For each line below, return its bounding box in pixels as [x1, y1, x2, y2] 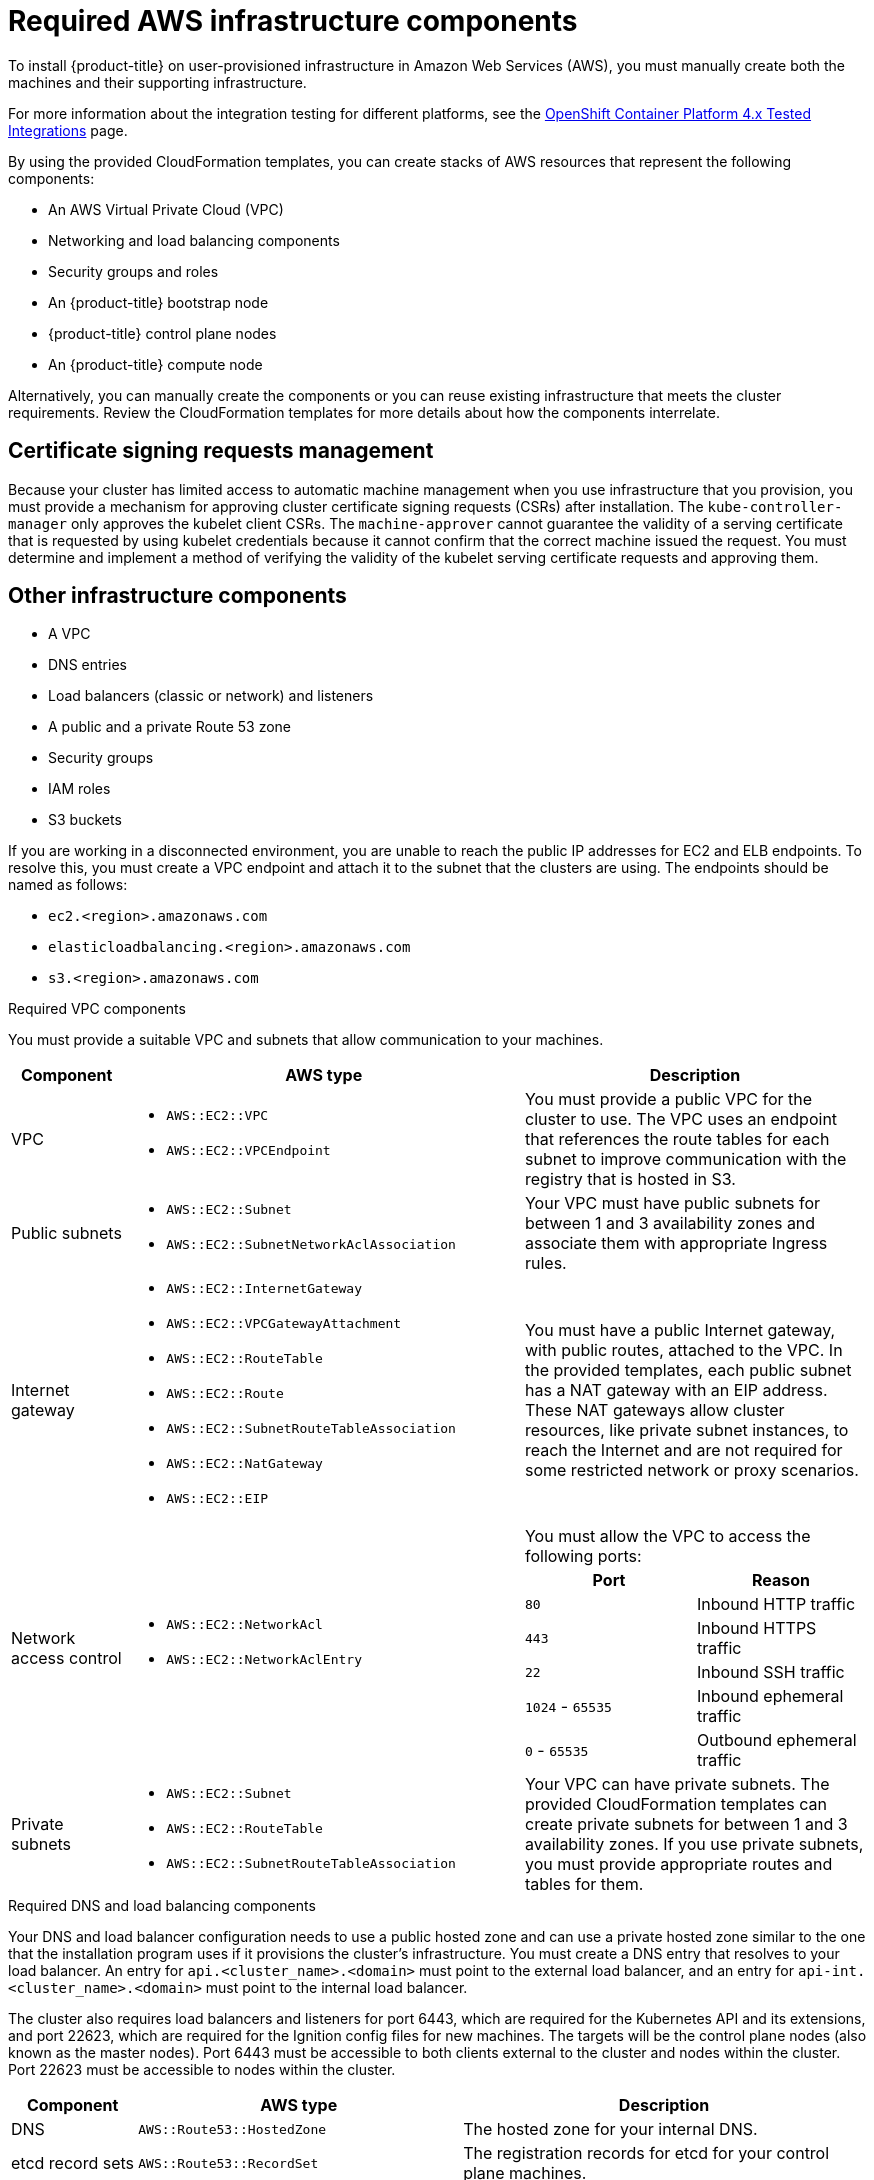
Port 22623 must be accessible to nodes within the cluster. [8, 2061, 396, 2079]
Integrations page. [8, 121, 128, 139]
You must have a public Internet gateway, [524, 1319, 836, 1340]
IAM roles [48, 780, 111, 798]
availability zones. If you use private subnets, [524, 1834, 864, 1855]
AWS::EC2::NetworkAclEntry [166, 1652, 362, 1668]
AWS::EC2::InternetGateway [166, 1281, 362, 1297]
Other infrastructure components [8, 583, 347, 609]
